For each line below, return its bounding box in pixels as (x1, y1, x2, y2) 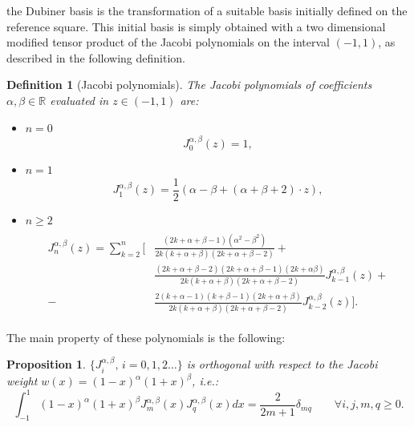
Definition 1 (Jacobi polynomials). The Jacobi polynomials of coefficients (6, 76, 372, 93)
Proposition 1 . (6, 356, 86, 373)
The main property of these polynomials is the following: (6, 328, 286, 345)
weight (6, 373, 38, 389)
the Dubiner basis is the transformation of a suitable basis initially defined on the (6, 2, 408, 18)
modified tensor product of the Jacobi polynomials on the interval (6, 34, 331, 50)
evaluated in (50, 91, 109, 108)
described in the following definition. (6, 49, 185, 66)
